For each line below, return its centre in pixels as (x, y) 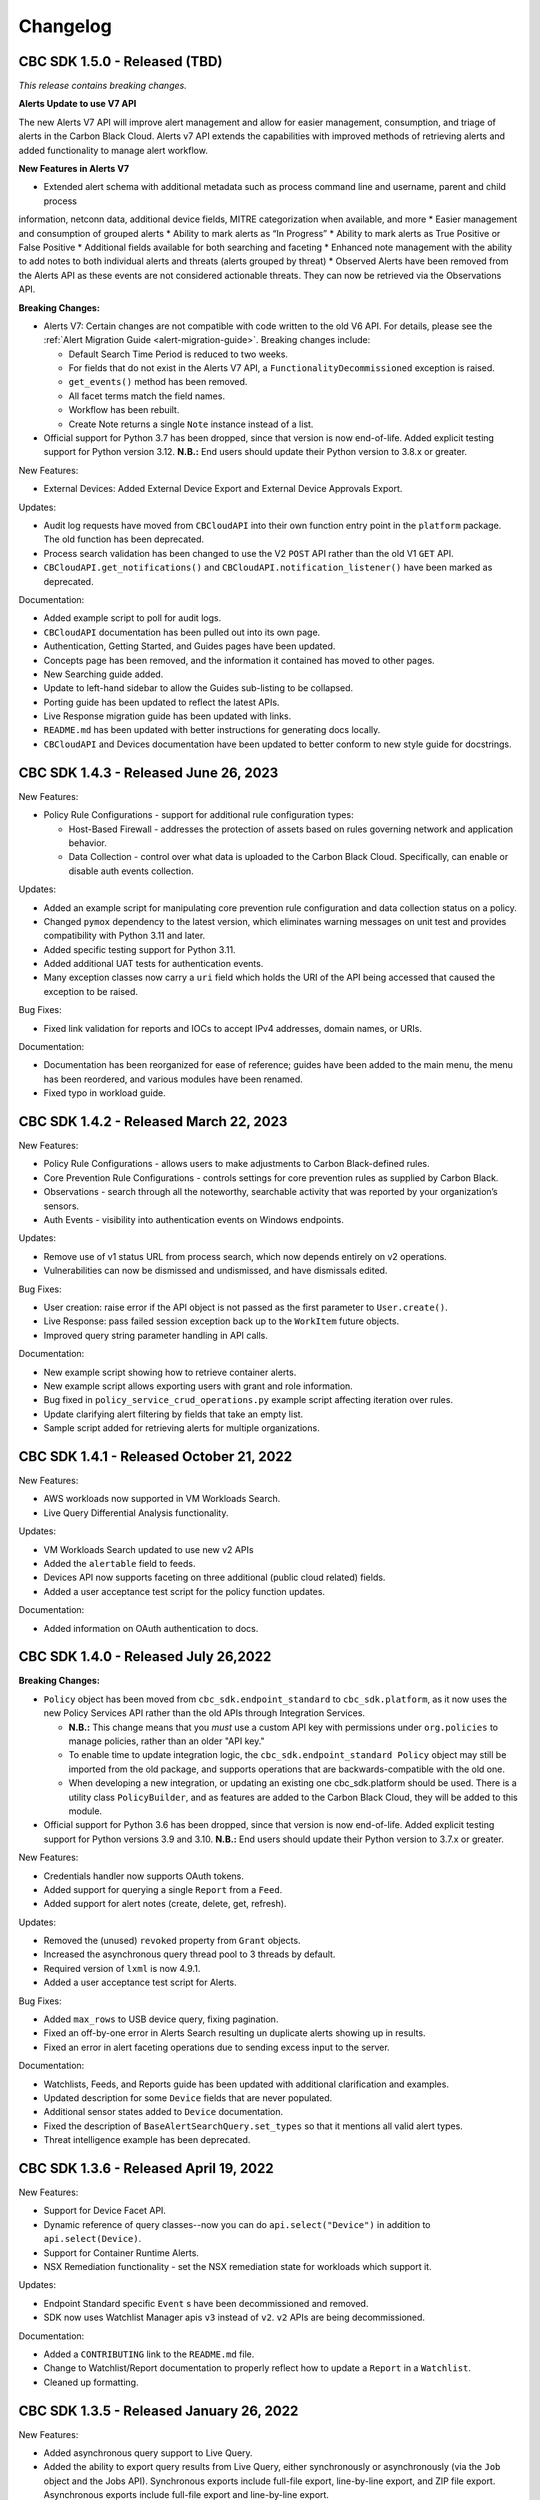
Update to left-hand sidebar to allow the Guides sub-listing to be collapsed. (198, 688)
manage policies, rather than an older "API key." (166, 1741)
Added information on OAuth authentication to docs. (151, 1628)
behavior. (87, 842)
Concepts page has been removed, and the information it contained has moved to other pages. (239, 660)
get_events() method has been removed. (158, 382)
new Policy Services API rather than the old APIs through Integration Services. (204, 1713)
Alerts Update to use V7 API (77, 104)
